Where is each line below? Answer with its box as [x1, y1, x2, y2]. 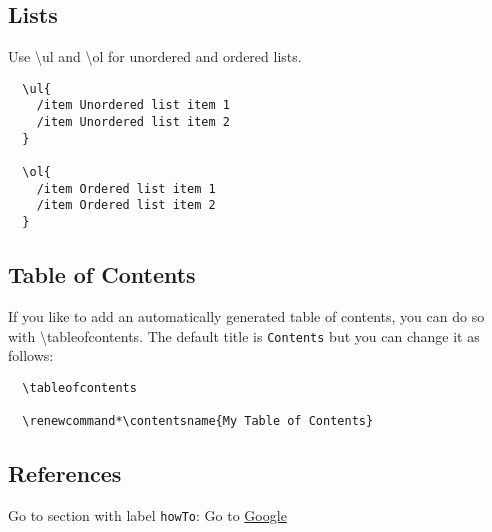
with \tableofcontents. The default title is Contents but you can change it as [8, 325, 480, 346]
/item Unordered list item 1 [36, 98, 230, 113]
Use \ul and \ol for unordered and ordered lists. [8, 46, 302, 67]
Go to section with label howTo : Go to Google [8, 504, 287, 525]
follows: [8, 345, 54, 366]
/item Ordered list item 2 [36, 198, 216, 213]
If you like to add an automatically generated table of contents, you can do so [8, 305, 485, 326]
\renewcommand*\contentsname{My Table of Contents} [22, 414, 374, 429]
